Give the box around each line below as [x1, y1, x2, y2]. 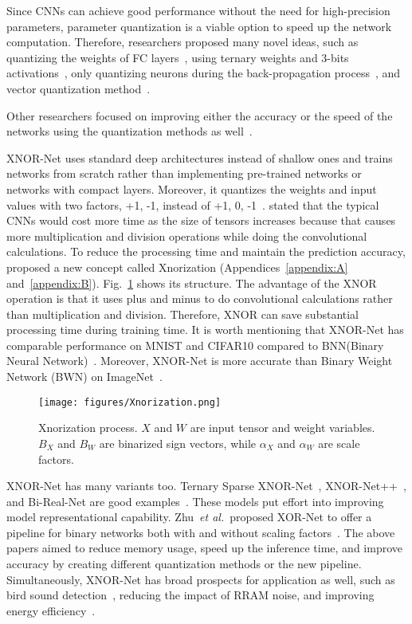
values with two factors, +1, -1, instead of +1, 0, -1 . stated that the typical [6, 196, 379, 213]
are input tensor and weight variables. [190, 419, 375, 436]
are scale [318, 434, 360, 451]
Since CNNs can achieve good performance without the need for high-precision [6, 2, 390, 18]
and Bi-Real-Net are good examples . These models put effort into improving [6, 493, 384, 509]
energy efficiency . [6, 602, 96, 618]
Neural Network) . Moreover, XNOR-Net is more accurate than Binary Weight [6, 352, 393, 369]
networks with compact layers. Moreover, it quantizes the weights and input [6, 180, 377, 197]
